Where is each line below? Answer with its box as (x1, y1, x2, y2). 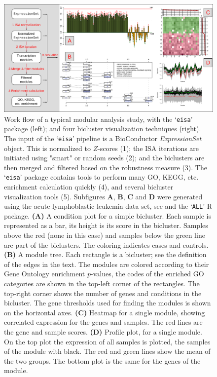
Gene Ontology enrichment (4, 268, 85, 279)
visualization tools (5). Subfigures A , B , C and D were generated (4, 191, 203, 201)
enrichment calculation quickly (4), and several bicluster (4, 181, 174, 191)
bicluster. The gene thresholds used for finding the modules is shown (4, 298, 211, 308)
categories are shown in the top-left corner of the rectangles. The (4, 278, 200, 288)
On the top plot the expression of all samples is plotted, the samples (4, 336, 211, 346)
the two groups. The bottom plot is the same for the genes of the (4, 355, 201, 366)
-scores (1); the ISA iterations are (98, 143, 199, 153)
